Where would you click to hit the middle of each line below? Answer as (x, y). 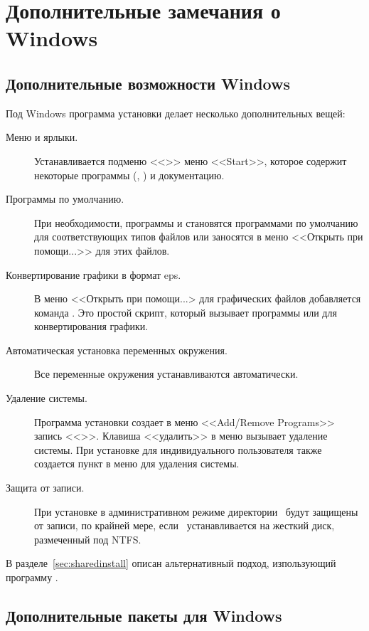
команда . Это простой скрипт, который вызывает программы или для (186, 312)
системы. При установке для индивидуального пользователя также (178, 449)
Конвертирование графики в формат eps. (93, 274)
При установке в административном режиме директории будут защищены (196, 511)
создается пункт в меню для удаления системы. (137, 463)
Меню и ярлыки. (42, 137)
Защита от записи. (45, 488)
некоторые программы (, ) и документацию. (129, 175)
